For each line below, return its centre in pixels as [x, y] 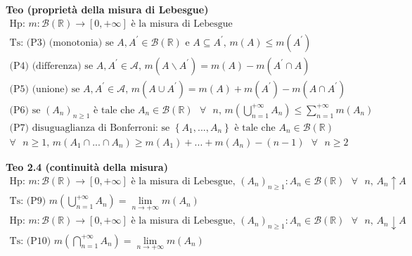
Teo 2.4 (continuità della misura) [87, 166]
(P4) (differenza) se [51, 66]
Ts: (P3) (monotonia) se [62, 43]
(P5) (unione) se [45, 89]
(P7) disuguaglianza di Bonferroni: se [90, 128]
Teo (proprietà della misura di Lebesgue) [107, 9]
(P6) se [25, 110]
